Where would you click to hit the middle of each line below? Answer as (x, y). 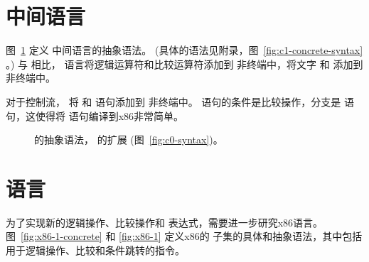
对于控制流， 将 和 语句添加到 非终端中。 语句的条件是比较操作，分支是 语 (180, 101)
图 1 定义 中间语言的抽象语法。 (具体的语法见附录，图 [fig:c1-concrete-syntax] (184, 50)
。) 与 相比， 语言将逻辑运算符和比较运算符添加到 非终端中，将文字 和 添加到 (184, 64)
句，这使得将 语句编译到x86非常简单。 (95, 115)
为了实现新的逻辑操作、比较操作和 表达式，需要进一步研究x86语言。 (165, 222)
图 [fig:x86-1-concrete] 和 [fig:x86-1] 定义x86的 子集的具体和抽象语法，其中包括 (184, 236)
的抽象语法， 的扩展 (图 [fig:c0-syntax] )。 (129, 140)
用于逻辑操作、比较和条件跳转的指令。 (95, 250)
